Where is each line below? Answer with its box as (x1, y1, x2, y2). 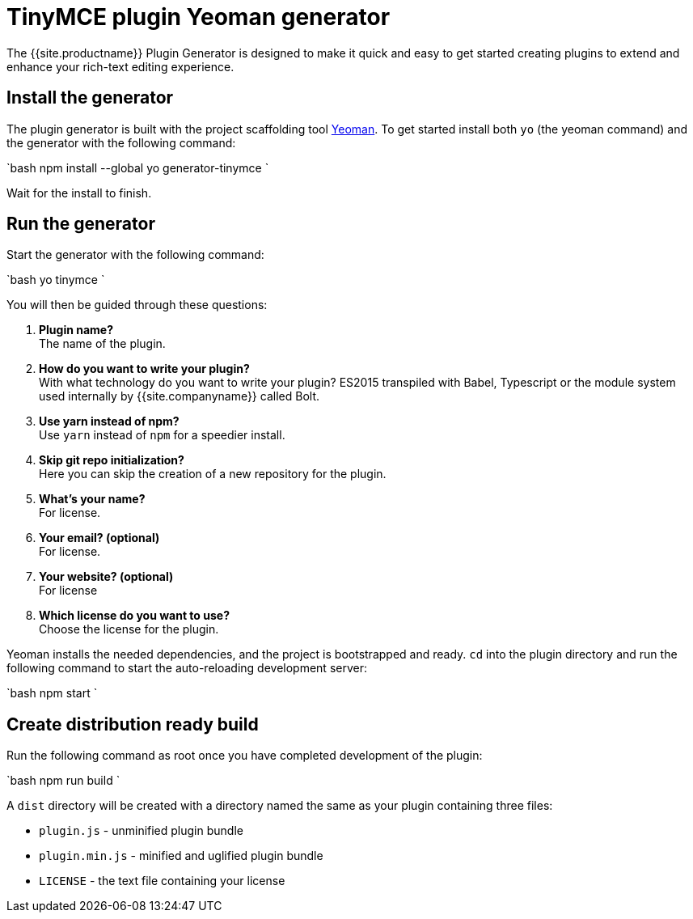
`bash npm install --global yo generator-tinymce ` (6, 160, 269, 175)
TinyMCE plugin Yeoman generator (6, 3, 391, 31)
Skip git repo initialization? (39, 453, 184, 468)
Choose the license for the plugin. (39, 622, 219, 637)
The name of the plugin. (39, 337, 166, 351)
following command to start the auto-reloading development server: (6, 661, 367, 675)
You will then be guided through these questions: (6, 298, 268, 312)
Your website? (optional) (39, 570, 174, 584)
